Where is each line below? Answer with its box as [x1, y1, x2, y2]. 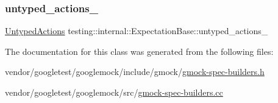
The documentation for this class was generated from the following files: [5, 44, 274, 57]
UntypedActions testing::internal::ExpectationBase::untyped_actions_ [5, 24, 268, 37]
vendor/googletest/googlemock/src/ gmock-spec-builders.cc [5, 86, 223, 98]
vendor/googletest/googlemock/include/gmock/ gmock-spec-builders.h [5, 65, 265, 78]
